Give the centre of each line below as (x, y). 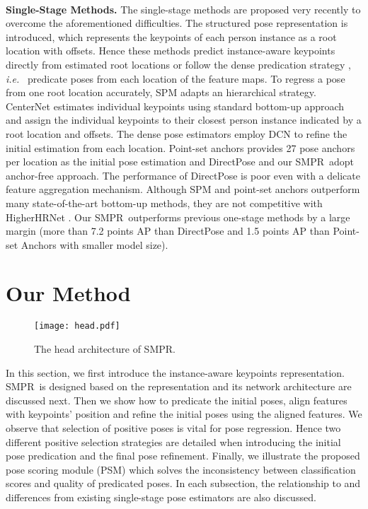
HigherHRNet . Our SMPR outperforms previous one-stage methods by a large (178, 217)
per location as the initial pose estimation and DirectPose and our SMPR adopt (180, 162)
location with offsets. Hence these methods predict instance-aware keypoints (171, 51)
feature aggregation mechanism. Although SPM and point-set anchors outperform (183, 189)
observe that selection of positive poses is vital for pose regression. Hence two (173, 428)
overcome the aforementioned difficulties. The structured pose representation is (177, 23)
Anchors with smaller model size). (94, 244)
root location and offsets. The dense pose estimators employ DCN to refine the (177, 133)
